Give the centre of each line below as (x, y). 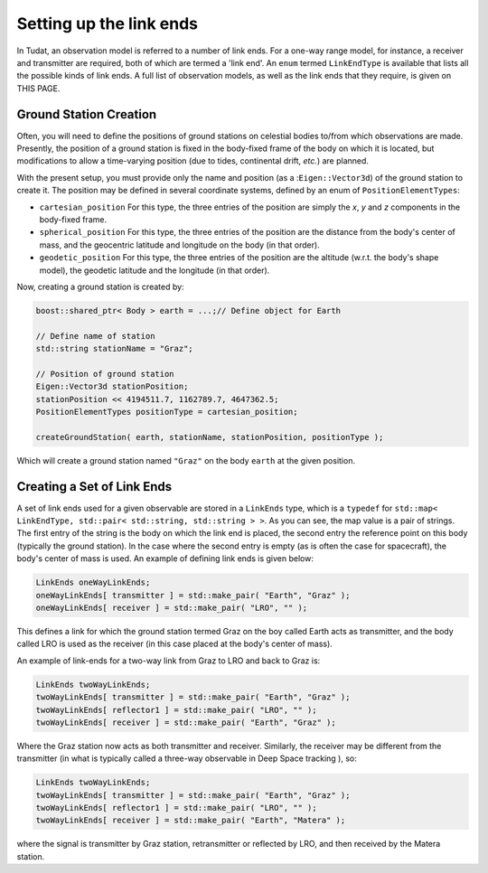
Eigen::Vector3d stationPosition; (112, 387)
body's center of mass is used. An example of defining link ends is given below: (165, 559)
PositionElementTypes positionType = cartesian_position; (167, 412)
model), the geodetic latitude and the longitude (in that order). (155, 270)
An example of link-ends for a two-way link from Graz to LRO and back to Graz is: (169, 661)
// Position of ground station (105, 374)
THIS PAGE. (38, 88)
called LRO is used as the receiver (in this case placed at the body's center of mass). (175, 644)
